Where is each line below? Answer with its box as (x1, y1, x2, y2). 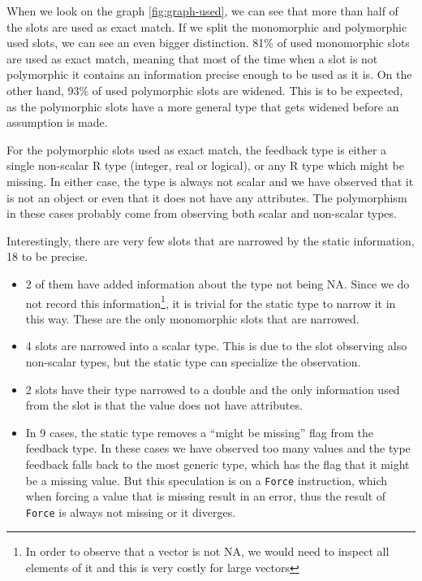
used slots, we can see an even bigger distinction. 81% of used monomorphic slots (6, 34, 410, 51)
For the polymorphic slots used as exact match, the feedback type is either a (6, 141, 387, 158)
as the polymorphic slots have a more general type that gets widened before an (6, 98, 399, 115)
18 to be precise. (6, 248, 88, 265)
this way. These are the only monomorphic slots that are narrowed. (25, 310, 360, 327)
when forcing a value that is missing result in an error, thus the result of (25, 488, 386, 505)
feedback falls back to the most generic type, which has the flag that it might (25, 455, 410, 472)
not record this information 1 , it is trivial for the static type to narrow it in (25, 292, 396, 311)
